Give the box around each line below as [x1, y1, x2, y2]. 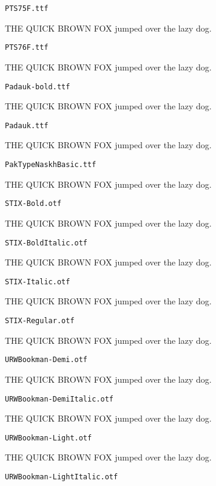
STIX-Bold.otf [5, 199, 62, 208]
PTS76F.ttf [5, 43, 49, 52]
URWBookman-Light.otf [5, 433, 92, 442]
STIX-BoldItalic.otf [5, 238, 88, 247]
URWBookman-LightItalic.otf [5, 473, 118, 481]
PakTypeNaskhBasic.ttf [5, 160, 96, 169]
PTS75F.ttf [5, 4, 49, 13]
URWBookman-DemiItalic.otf [5, 394, 113, 403]
